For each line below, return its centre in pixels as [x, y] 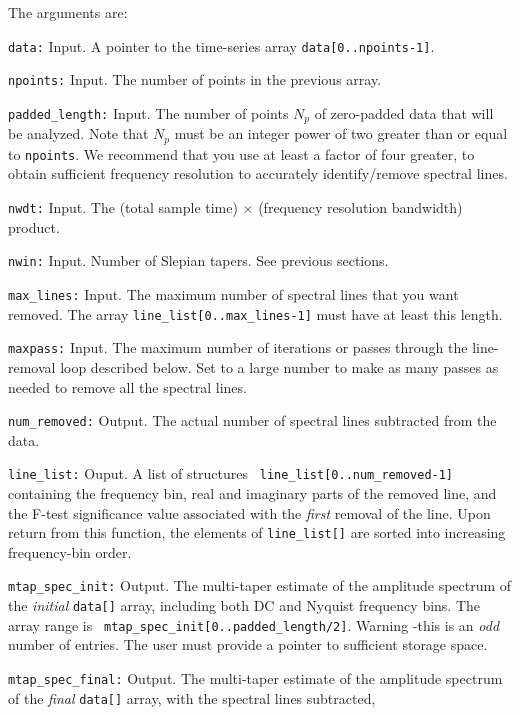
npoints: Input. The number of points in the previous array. [195, 79]
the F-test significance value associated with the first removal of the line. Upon [249, 512]
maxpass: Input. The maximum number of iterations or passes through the [238, 347]
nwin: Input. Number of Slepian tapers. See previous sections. [198, 260]
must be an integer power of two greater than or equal [341, 133]
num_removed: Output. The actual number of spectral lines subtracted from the [252, 420]
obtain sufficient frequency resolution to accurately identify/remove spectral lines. [258, 173]
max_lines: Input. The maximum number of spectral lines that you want [233, 293]
